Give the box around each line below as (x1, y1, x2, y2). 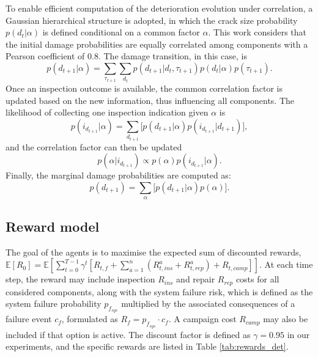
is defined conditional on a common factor (42, 26, 200, 39)
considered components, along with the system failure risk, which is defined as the (6, 285, 313, 298)
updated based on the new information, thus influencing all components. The (6, 94, 295, 106)
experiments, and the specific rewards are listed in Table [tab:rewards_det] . (6, 340, 289, 353)
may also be (263, 312, 308, 325)
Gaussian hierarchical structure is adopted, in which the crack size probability (6, 13, 298, 26)
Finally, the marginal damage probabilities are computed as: (6, 169, 231, 182)
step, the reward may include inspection (6, 273, 155, 285)
